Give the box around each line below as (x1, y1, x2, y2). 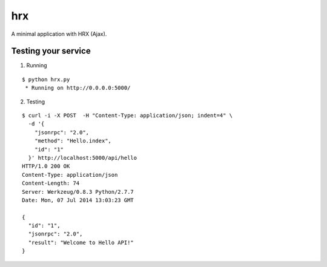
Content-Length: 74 (22, 180, 80, 187)
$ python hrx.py (22, 76, 70, 83)
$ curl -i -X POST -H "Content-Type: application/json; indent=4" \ (22, 112, 233, 119)
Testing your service (11, 46, 91, 56)
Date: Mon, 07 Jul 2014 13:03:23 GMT (22, 197, 134, 203)
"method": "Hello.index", (34, 137, 112, 145)
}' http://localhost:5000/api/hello (28, 154, 137, 161)
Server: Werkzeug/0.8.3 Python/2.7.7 (22, 188, 134, 195)
